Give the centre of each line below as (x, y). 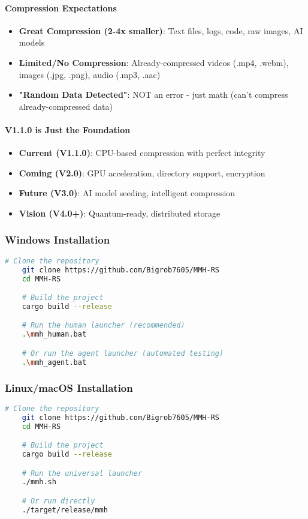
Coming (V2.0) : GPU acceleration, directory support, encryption (142, 172)
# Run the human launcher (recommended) (103, 325)
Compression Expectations (61, 7)
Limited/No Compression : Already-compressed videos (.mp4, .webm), (154, 62)
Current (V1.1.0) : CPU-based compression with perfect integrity (142, 153)
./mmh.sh (39, 482)
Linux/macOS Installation (69, 387)
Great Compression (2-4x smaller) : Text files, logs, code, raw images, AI (161, 30)
